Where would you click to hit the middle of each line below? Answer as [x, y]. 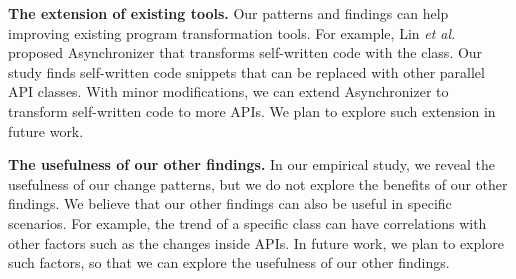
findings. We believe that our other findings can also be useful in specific [230, 203]
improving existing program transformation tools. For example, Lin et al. [232, 32]
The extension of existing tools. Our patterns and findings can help [228, 13]
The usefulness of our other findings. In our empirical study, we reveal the [252, 164]
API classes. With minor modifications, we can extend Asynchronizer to [228, 91]
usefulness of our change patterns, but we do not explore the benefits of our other [258, 183]
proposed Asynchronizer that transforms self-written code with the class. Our [245, 52]
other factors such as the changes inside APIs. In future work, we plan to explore [256, 242]
